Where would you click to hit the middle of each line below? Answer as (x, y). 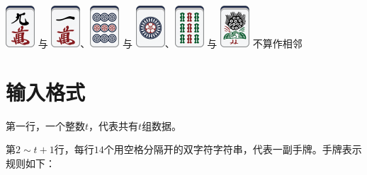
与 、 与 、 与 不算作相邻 (170, 43)
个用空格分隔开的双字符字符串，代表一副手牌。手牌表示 (233, 149)
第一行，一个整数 (45, 125)
